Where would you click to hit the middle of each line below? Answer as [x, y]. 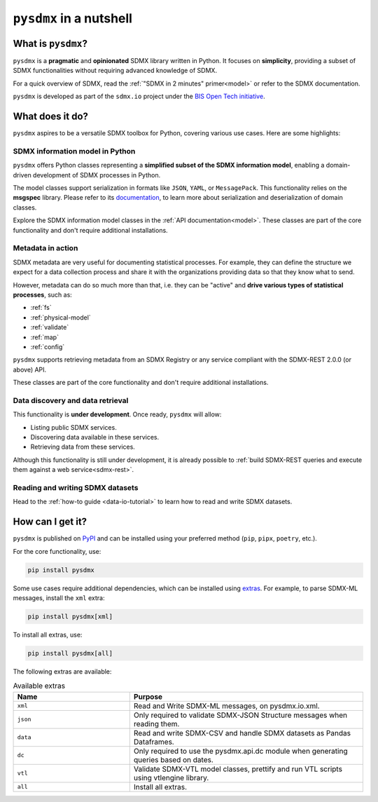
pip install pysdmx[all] [70, 653]
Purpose [148, 696]
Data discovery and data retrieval [71, 400]
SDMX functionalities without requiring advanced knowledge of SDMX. [115, 71]
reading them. [156, 723]
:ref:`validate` [50, 327]
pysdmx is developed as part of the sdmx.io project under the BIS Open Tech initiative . [139, 96]
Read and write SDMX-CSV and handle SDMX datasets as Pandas [242, 733]
